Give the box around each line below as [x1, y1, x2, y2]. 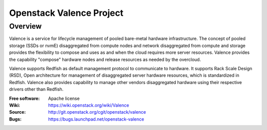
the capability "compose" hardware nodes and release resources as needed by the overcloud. [9, 56, 201, 62]
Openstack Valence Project [9, 7, 124, 18]
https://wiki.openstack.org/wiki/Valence [48, 102, 130, 108]
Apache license [48, 95, 80, 101]
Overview [9, 22, 42, 31]
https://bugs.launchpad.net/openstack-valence [48, 116, 144, 122]
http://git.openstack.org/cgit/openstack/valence [48, 109, 146, 115]
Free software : [9, 95, 40, 101]
